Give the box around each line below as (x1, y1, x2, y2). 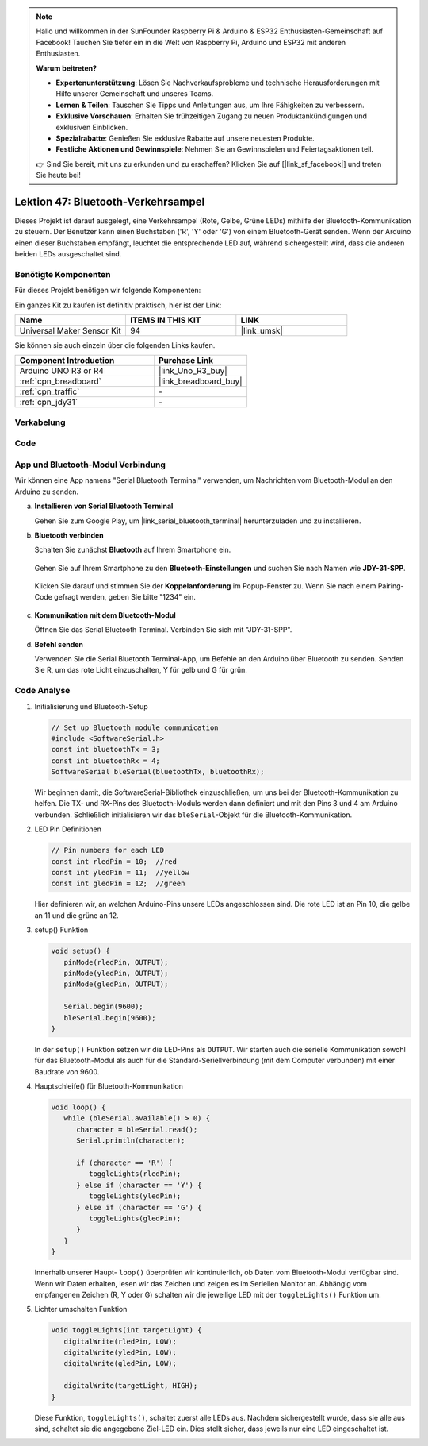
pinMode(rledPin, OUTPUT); (63, 958, 169, 966)
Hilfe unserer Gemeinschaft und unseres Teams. (55, 89, 214, 98)
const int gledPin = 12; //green (51, 879, 185, 889)
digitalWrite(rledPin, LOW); (63, 1336, 178, 1346)
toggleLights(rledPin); (88, 1170, 182, 1178)
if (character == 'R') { (76, 1159, 174, 1167)
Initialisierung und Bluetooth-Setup (34, 701, 148, 711)
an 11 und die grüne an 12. (34, 910, 119, 920)
